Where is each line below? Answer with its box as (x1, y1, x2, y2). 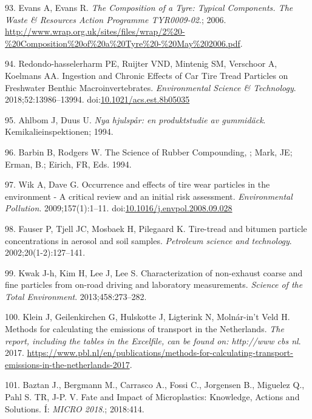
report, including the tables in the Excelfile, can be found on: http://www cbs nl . (5, 334, 301, 347)
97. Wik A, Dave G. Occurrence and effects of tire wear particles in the (5, 178, 270, 191)
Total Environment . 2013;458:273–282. (5, 290, 147, 302)
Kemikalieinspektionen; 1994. (5, 125, 114, 138)
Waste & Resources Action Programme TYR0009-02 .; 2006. (5, 13, 226, 26)
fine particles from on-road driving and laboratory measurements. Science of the (5, 278, 303, 291)
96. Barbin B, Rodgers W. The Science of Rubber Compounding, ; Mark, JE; (5, 145, 293, 158)
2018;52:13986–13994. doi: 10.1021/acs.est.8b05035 (5, 93, 190, 106)
